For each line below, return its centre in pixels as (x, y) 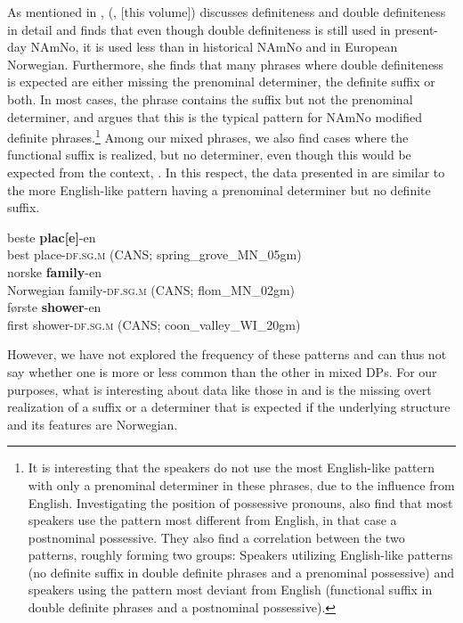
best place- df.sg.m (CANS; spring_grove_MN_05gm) (154, 254)
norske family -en (54, 271)
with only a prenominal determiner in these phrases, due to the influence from (241, 484)
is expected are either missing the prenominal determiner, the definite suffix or (221, 82)
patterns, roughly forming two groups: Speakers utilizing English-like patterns (240, 555)
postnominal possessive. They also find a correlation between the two (216, 537)
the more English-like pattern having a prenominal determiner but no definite (219, 189)
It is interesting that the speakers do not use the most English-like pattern (231, 467)
